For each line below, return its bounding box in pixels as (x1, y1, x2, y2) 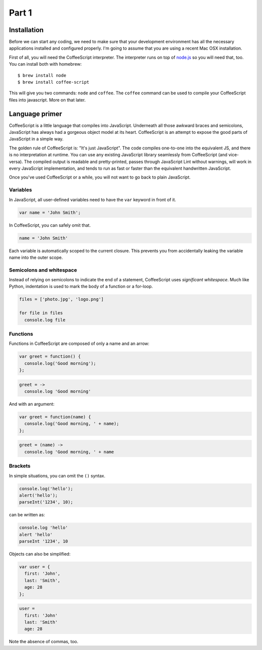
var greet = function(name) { (19, 414, 91, 420)
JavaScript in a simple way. (9, 136, 64, 142)
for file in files (19, 310, 63, 316)
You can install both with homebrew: (9, 61, 82, 67)
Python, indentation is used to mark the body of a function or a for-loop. (9, 284, 153, 289)
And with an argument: (9, 401, 55, 407)
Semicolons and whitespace (9, 267, 77, 273)
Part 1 (9, 7, 32, 18)
